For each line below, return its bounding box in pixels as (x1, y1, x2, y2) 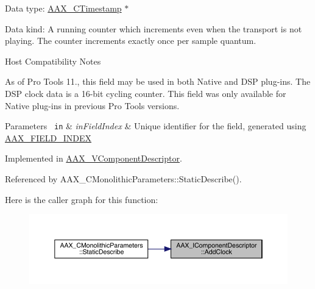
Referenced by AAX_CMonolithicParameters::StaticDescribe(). (5, 173, 242, 185)
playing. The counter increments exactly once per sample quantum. (5, 34, 257, 47)
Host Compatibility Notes (5, 54, 101, 67)
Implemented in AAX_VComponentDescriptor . (5, 152, 182, 165)
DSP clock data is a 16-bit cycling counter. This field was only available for (5, 87, 286, 99)
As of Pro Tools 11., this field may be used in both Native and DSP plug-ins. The (5, 75, 311, 88)
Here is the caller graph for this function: (5, 193, 158, 205)
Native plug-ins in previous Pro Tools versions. (5, 99, 180, 112)
